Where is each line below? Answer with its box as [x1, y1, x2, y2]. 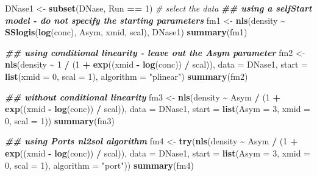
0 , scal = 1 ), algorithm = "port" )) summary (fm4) [5, 158, 194, 171]
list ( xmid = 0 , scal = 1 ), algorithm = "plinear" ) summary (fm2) [5, 69, 248, 82]
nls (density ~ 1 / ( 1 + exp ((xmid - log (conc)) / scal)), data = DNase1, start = [5, 58, 308, 71]
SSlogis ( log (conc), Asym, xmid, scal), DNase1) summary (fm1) [5, 26, 248, 38]
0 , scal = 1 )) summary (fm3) [5, 114, 115, 127]
